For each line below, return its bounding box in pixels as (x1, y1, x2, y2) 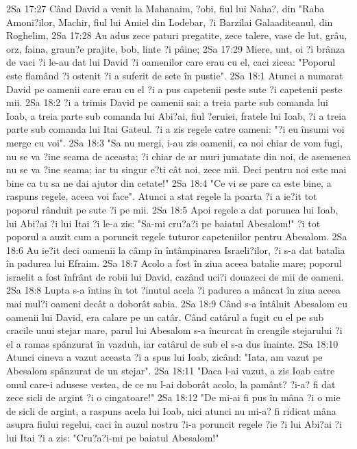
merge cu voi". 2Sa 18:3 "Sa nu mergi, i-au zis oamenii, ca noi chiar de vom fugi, (6, 135, 343, 149)
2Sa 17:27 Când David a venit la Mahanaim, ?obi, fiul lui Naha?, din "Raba (6, 1, 325, 15)
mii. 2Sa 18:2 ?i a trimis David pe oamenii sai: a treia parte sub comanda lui (6, 95, 328, 110)
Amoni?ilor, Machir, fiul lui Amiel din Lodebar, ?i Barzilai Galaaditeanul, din (6, 14, 333, 29)
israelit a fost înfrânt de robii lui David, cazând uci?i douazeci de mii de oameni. (6, 269, 344, 283)
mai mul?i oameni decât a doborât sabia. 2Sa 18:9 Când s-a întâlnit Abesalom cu (6, 296, 348, 311)
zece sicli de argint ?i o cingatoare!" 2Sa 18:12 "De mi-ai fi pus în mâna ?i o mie (6, 390, 341, 405)
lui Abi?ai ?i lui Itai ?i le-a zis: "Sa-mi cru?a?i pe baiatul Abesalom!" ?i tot (6, 216, 321, 230)
